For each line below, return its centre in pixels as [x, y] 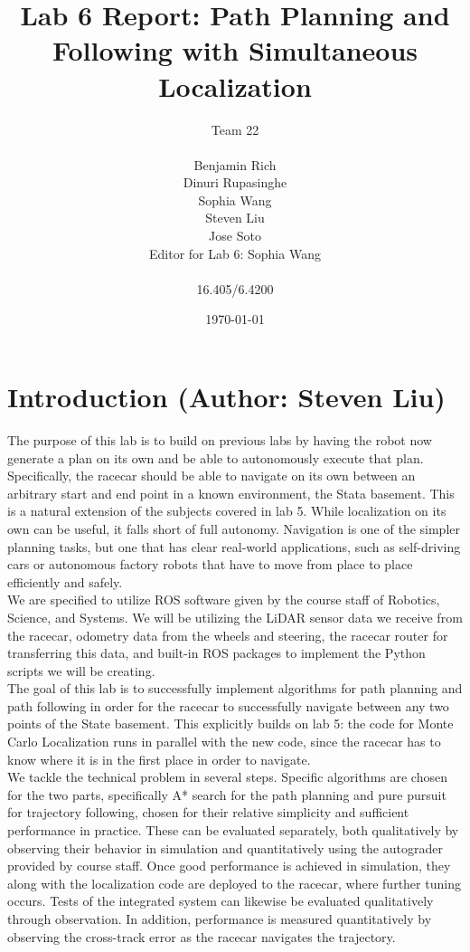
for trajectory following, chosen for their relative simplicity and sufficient [208, 812]
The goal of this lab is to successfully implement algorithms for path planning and [235, 688]
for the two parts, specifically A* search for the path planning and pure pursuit [227, 794]
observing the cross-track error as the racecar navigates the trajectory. [202, 936]
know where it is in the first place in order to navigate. [159, 759]
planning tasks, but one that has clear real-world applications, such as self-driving [234, 546]
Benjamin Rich [235, 164]
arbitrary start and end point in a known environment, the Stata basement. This [231, 493]
